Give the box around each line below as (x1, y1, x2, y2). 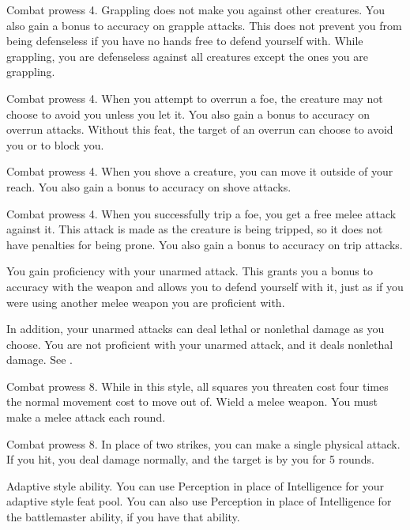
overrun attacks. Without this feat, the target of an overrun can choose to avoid (6, 121, 393, 138)
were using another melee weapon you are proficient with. (6, 293, 285, 310)
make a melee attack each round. (6, 409, 166, 426)
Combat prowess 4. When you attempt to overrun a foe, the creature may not (6, 89, 383, 106)
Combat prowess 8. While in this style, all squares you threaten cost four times (6, 377, 389, 394)
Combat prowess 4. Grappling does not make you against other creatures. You (6, 2, 385, 17)
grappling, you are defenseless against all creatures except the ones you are (6, 47, 368, 64)
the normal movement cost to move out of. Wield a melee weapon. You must (6, 393, 378, 410)
